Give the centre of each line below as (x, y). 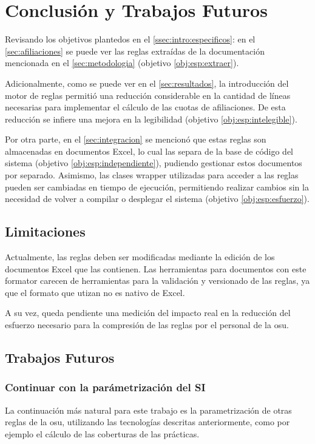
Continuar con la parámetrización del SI (105, 387)
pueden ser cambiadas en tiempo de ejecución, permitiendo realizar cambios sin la (157, 187)
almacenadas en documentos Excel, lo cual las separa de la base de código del (149, 151)
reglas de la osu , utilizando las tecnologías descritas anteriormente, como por (147, 422)
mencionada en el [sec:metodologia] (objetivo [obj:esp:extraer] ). (122, 63)
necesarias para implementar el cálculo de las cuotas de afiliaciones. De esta (145, 107)
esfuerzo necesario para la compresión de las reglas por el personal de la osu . (147, 325)
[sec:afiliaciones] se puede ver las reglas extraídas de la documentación (135, 51)
